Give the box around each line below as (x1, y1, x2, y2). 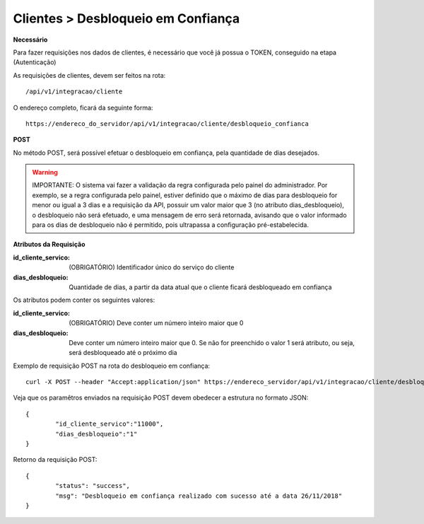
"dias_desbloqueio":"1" (55, 430, 138, 438)
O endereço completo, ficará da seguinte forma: (13, 103, 153, 112)
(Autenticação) (13, 58, 57, 66)
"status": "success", (55, 482, 131, 490)
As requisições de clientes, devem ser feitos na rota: (13, 71, 166, 79)
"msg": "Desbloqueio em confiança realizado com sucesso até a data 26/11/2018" (55, 491, 343, 500)
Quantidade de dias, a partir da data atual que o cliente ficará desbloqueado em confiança (69, 283, 332, 291)
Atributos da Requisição (13, 240, 86, 249)
